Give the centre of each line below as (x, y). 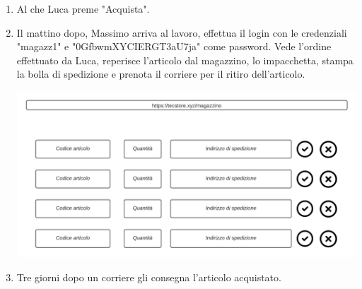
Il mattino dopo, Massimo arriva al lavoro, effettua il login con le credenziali (182, 32)
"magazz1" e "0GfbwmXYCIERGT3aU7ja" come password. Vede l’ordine (174, 46)
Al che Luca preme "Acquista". (83, 8)
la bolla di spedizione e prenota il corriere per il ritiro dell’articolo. (161, 74)
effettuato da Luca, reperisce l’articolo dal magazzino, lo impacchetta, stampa (185, 60)
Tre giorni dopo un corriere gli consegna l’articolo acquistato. (149, 277)
